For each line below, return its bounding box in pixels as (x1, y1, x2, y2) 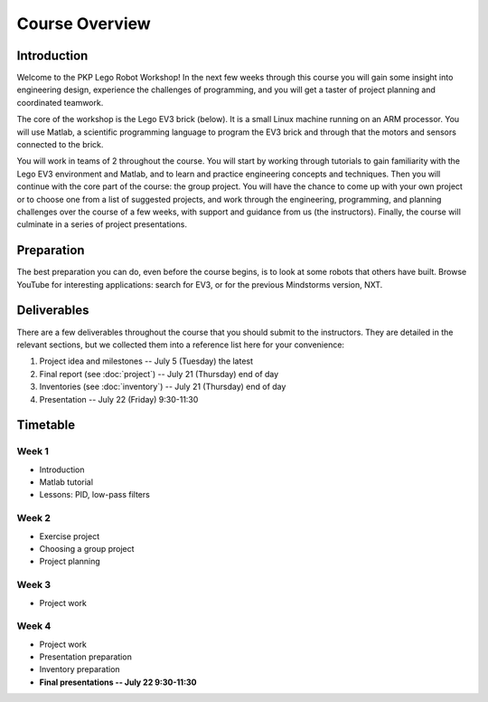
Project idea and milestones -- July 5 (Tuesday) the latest (39, 356, 253, 366)
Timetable (16, 417, 76, 433)
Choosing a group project (39, 543, 135, 554)
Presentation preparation (39, 651, 133, 662)
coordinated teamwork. (16, 97, 104, 108)
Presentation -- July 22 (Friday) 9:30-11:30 (39, 394, 199, 404)
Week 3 (16, 579, 52, 592)
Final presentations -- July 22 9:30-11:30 (39, 677, 198, 688)
